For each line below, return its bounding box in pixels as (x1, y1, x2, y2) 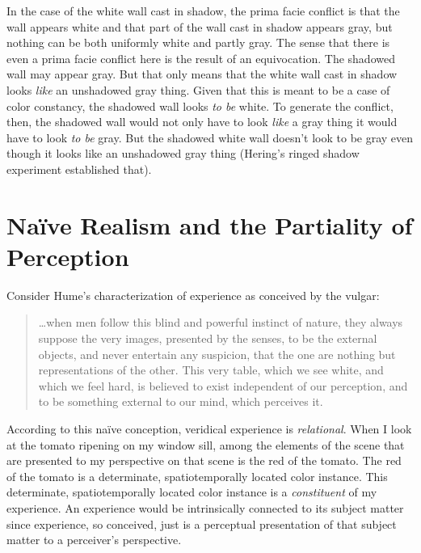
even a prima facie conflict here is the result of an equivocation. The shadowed (6, 49, 395, 66)
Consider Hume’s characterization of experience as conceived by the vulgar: (6, 286, 380, 303)
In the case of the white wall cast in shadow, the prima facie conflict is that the (6, 2, 400, 19)
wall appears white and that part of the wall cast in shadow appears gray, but (6, 18, 393, 35)
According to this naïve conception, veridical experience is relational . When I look (6, 420, 412, 437)
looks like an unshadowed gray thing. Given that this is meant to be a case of (6, 81, 390, 98)
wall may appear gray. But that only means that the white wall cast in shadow (6, 65, 398, 82)
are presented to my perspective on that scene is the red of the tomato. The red (6, 452, 402, 469)
